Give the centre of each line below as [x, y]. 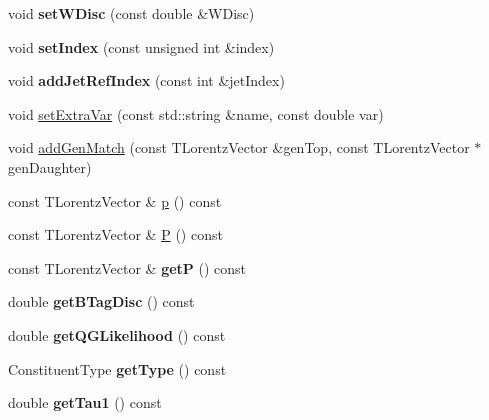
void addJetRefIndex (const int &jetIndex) [146, 80]
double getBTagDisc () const [101, 301]
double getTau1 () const [85, 402]
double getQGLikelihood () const [117, 334]
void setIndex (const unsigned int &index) [141, 46]
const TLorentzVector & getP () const [127, 267]
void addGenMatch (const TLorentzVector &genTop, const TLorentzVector [239, 147]
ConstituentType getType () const [117, 368]
